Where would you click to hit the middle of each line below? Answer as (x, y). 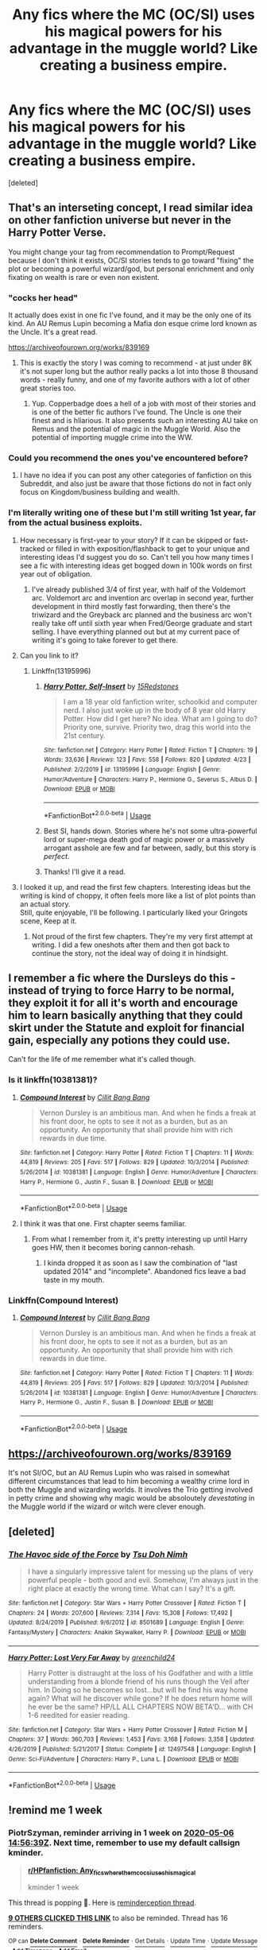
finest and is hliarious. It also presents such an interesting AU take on (145, 421)
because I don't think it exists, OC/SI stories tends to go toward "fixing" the (131, 260)
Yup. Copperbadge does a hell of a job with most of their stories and (144, 404)
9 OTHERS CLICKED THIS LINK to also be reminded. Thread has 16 (118, 1918)
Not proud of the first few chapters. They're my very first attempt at (142, 936)
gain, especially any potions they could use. (119, 1040)
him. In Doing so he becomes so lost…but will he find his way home (138, 1690)
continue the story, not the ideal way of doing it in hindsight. (130, 953)
